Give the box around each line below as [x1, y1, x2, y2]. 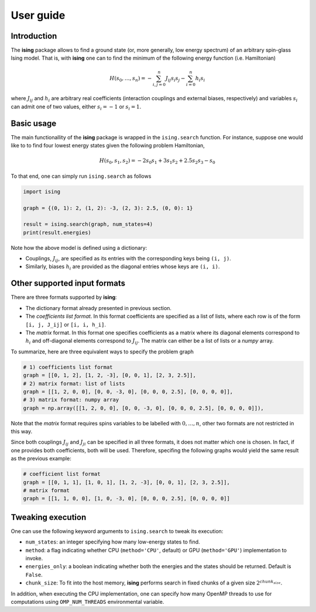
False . [25, 571, 43, 578]
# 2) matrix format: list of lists [23, 380, 125, 387]
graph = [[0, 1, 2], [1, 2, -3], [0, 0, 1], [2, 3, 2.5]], [23, 372, 196, 379]
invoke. [25, 555, 43, 562]
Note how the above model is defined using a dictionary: [11, 244, 147, 251]
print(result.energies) [23, 229, 92, 236]
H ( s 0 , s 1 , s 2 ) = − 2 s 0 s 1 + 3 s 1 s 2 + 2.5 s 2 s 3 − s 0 [99, 157, 216, 166]
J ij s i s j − [165, 75, 186, 83]
